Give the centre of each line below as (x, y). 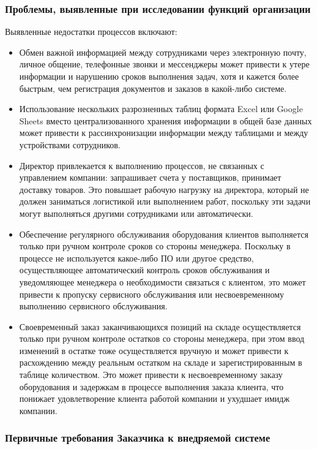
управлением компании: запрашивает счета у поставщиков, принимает (150, 177)
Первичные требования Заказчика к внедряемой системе (138, 438)
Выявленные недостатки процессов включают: (91, 32)
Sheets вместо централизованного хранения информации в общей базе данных (166, 120)
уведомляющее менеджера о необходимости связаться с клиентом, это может (162, 281)
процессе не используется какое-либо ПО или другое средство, (136, 258)
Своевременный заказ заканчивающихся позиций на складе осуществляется (160, 326)
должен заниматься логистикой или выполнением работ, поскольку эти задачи (165, 201)
